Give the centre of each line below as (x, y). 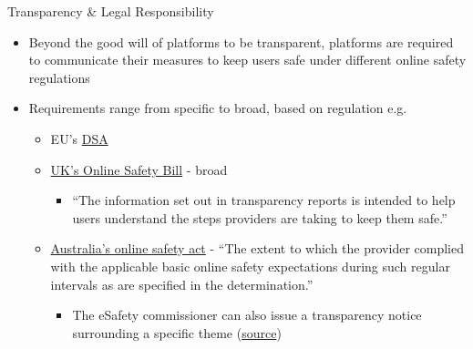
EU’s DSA (79, 138)
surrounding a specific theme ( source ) (177, 332)
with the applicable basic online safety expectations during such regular (250, 266)
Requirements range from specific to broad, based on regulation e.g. (218, 108)
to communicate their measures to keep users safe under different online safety (247, 60)
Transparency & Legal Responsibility (111, 11)
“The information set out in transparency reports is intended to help (264, 200)
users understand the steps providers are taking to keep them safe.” (260, 217)
